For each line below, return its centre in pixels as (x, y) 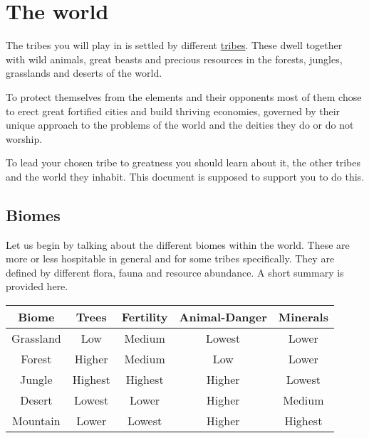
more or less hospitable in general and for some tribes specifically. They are (170, 258)
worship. (24, 138)
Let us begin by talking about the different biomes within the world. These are (178, 244)
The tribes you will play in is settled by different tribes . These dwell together (174, 45)
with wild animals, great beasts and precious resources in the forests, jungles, (174, 59)
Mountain (36, 421)
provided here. (37, 286)
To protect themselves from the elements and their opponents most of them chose (184, 96)
